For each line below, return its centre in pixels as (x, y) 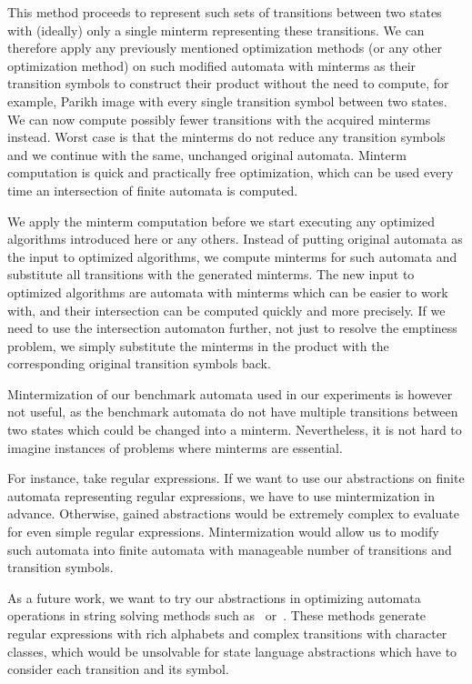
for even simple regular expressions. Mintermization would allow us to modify (223, 532)
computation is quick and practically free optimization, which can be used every (231, 172)
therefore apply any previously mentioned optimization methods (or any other (225, 48)
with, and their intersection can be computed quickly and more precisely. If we (226, 310)
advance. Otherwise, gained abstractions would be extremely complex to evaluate (233, 513)
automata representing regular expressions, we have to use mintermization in (221, 495)
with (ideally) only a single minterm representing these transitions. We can (216, 30)
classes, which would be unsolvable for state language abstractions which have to (232, 651)
